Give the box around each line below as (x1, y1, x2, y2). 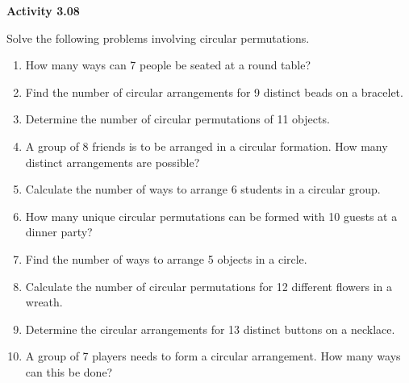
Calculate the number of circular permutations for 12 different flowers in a (25, 277, 393, 294)
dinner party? (25, 223, 93, 240)
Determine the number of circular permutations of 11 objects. (25, 110, 330, 127)
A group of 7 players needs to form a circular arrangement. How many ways (25, 348, 401, 364)
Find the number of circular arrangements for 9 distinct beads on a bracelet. (25, 83, 403, 100)
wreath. (25, 293, 63, 310)
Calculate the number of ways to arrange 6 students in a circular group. (25, 181, 381, 198)
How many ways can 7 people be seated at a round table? (25, 56, 311, 73)
